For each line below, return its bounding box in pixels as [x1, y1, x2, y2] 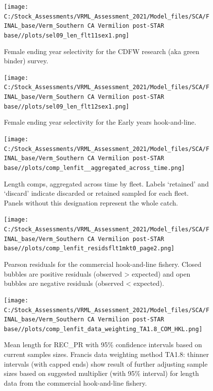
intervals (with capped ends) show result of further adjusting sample [4, 358, 208, 369]
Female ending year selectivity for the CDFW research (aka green [4, 46, 199, 56]
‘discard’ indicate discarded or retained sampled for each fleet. [4, 188, 189, 198]
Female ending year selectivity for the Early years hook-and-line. [4, 117, 196, 127]
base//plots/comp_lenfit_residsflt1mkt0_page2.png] [4, 245, 175, 252]
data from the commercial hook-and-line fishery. [4, 377, 147, 388]
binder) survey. [4, 56, 49, 66]
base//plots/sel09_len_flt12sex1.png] [4, 103, 129, 110]
